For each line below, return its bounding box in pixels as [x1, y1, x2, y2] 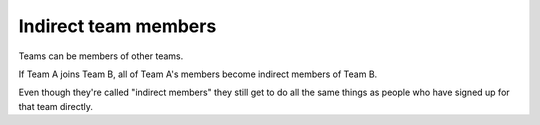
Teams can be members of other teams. [18, 50, 184, 62]
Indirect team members [18, 15, 217, 37]
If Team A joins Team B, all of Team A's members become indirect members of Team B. [18, 68, 378, 80]
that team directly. [18, 100, 94, 112]
